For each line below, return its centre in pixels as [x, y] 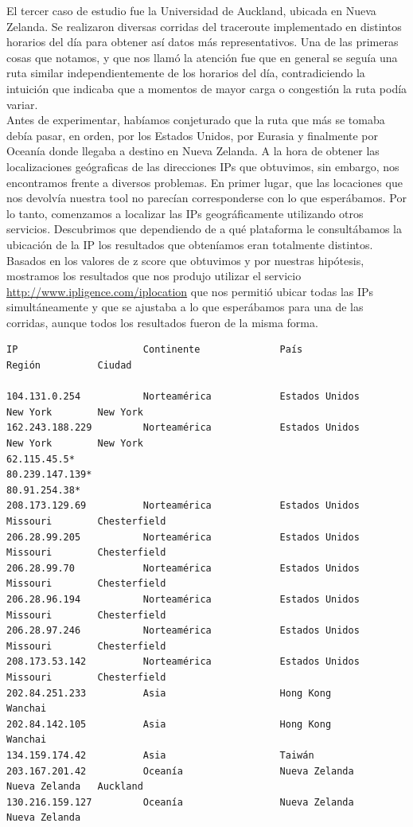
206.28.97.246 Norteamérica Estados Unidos [183, 631]
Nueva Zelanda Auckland [75, 787]
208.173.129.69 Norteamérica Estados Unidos [183, 506]
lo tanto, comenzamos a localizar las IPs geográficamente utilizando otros [185, 213]
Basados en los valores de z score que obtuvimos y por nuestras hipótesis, [185, 260]
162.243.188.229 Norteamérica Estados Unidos [183, 428]
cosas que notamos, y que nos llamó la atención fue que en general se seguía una [202, 57]
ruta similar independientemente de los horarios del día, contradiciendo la [186, 73]
